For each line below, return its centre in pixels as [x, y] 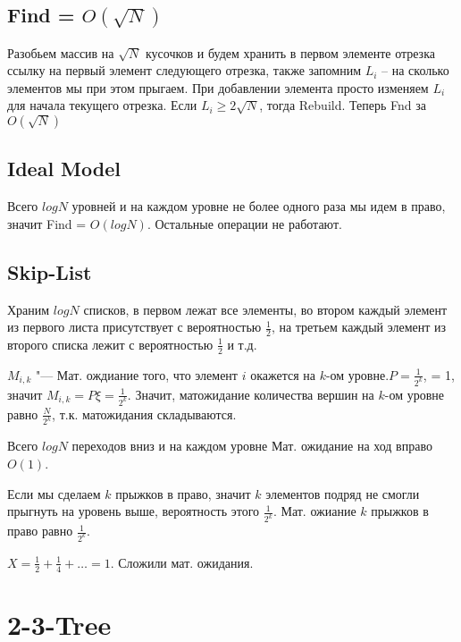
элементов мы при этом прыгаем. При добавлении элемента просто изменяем [218, 87]
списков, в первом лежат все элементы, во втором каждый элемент [265, 309]
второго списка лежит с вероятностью [110, 344]
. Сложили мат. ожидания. [182, 562]
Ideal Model [64, 169]
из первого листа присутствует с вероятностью [134, 327]
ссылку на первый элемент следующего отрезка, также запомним [184, 70]
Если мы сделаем [54, 493]
